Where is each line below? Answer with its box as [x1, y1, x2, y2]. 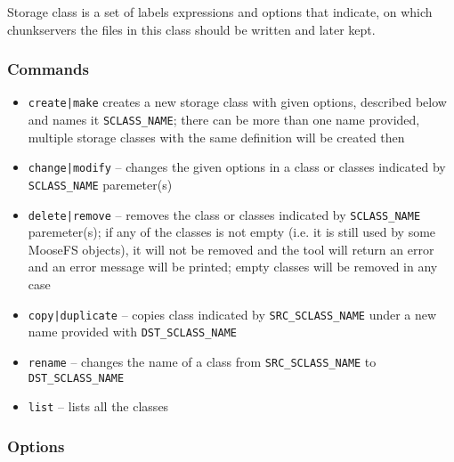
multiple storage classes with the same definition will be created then [28, 127, 405, 146]
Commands [7, 58, 89, 80]
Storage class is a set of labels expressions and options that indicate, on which [7, 3, 433, 20]
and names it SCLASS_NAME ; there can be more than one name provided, [28, 110, 420, 129]
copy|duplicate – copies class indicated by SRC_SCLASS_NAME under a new [28, 304, 437, 323]
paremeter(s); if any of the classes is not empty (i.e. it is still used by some [28, 223, 436, 241]
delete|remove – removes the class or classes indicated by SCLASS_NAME [28, 205, 421, 223]
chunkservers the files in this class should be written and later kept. [7, 20, 376, 38]
